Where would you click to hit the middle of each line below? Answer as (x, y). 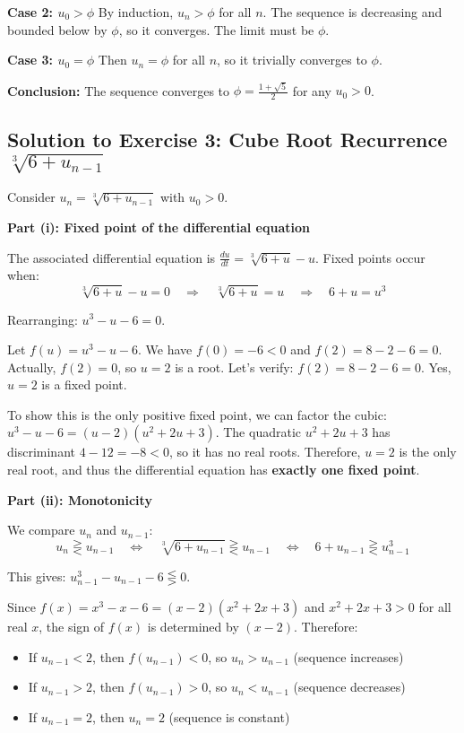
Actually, (32, 366)
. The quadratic (258, 432)
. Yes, (436, 366)
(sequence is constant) (229, 716)
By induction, (136, 12)
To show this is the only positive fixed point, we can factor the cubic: (197, 414)
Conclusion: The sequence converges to (119, 90)
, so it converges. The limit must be (216, 29)
